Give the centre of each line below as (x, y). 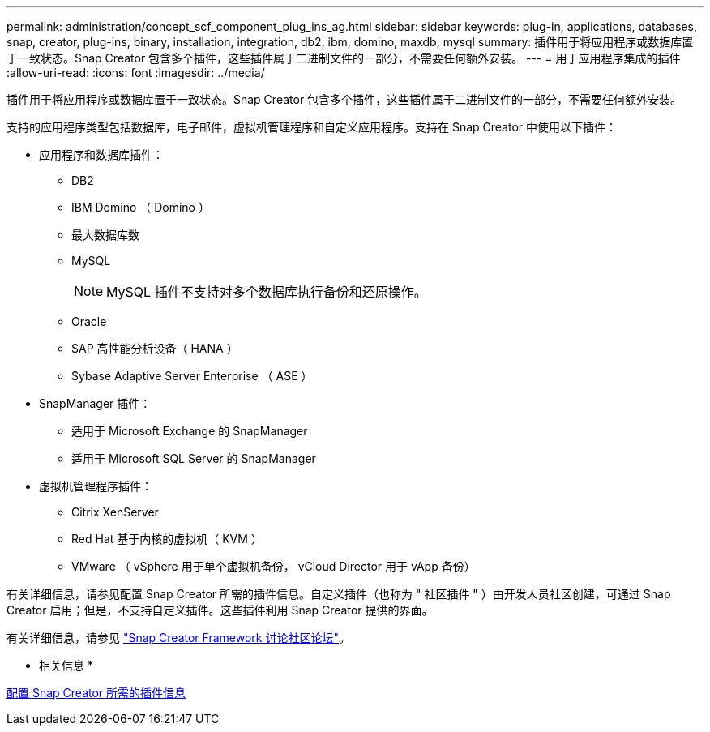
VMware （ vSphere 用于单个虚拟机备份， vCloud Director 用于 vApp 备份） (274, 566)
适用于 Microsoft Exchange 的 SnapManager (190, 431)
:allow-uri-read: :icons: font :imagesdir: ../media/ (136, 73)
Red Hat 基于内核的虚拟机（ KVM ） (167, 539)
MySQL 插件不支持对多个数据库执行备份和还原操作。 (267, 292)
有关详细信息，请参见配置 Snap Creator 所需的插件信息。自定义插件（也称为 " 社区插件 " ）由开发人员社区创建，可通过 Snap (339, 594)
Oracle (89, 321)
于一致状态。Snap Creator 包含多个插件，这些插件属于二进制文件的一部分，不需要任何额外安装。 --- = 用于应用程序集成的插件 (344, 58)
